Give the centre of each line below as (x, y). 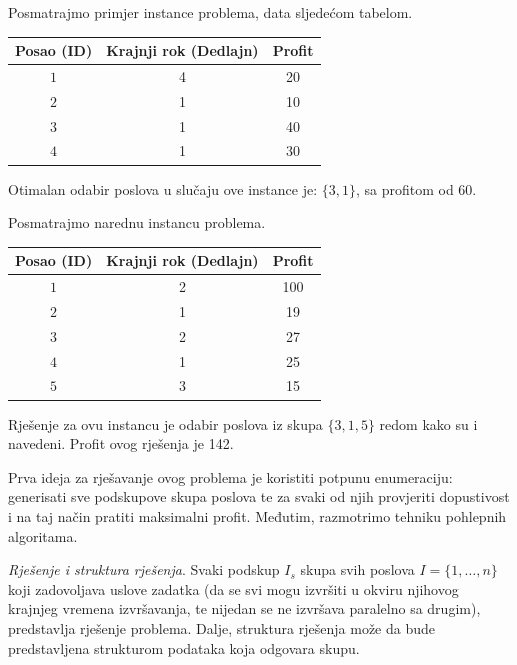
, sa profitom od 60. (416, 188)
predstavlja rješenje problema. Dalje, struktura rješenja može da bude (221, 627)
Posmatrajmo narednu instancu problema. (137, 222)
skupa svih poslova (357, 569)
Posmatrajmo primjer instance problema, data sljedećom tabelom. (210, 12)
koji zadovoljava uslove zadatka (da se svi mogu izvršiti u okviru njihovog (233, 588)
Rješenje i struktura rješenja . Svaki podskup (144, 569)
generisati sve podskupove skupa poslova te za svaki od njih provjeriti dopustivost (259, 496)
